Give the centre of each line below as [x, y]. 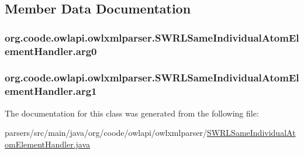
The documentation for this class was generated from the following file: [132, 113]
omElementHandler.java [48, 144]
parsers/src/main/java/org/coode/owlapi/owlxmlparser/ [106, 133]
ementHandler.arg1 [51, 91]
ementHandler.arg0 [51, 51]
